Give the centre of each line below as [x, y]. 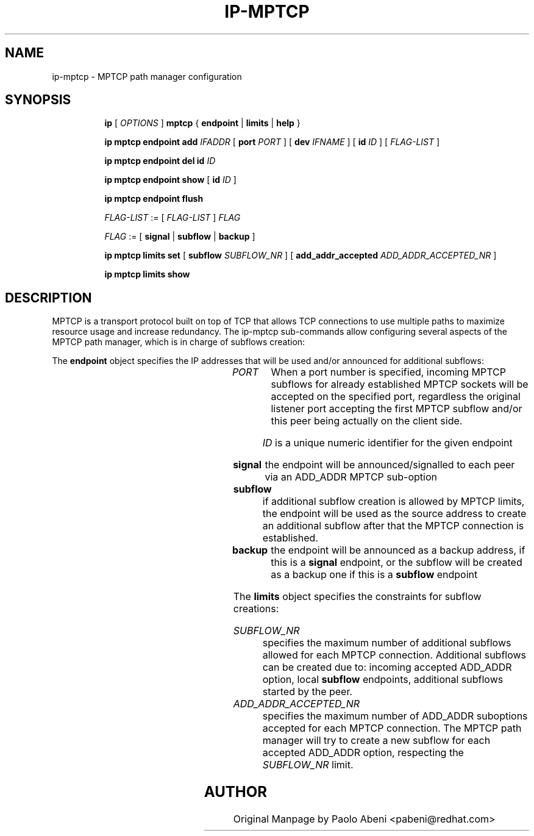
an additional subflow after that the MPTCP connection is [393, 526]
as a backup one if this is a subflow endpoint [374, 575]
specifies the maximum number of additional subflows [387, 643]
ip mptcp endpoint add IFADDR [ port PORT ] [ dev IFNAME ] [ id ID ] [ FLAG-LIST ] [272, 142]
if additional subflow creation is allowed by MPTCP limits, [393, 502]
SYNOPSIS [38, 100]
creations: [256, 609]
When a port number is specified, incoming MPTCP [389, 372]
